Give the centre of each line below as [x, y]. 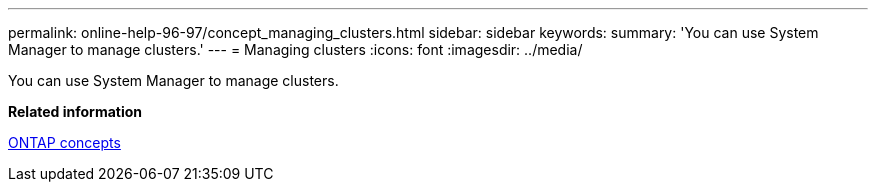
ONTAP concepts [64, 142]
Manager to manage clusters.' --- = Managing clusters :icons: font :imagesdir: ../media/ [295, 49]
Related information [75, 111]
